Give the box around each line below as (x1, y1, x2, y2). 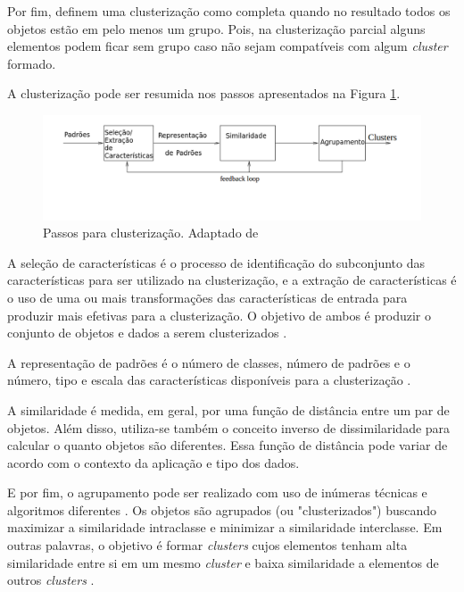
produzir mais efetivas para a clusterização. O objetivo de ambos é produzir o (7, 305, 431, 324)
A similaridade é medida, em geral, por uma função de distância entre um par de (7, 400, 450, 419)
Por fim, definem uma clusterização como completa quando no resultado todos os (7, 2, 451, 20)
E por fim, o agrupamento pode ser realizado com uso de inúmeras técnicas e (7, 483, 427, 502)
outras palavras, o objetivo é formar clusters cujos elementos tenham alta (7, 536, 408, 554)
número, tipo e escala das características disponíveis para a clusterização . (7, 371, 411, 389)
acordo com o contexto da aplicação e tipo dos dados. (7, 453, 300, 471)
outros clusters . (7, 571, 95, 589)
